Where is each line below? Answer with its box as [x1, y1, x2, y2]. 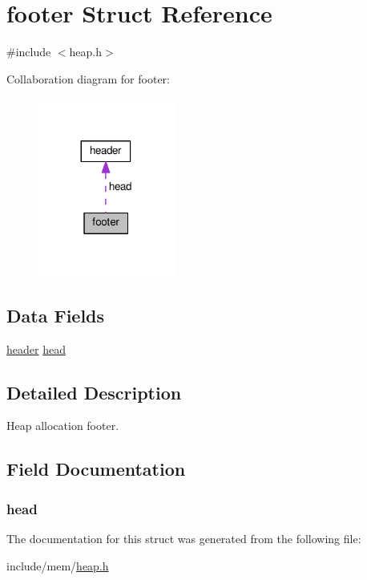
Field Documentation [6, 456, 186, 481]
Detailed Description [6, 379, 182, 404]
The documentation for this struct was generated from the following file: [6, 529, 361, 546]
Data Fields [6, 302, 105, 327]
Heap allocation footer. [6, 417, 119, 434]
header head [6, 340, 66, 357]
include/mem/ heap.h [6, 557, 109, 574]
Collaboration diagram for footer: [6, 70, 170, 87]
